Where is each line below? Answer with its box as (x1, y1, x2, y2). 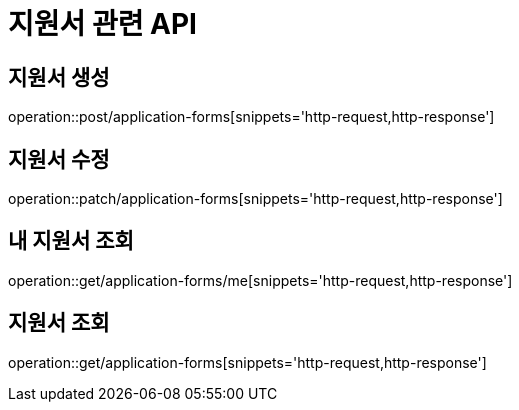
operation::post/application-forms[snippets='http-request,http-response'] (8, 108, 495, 126)
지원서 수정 (8, 146, 110, 172)
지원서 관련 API (8, 7, 197, 41)
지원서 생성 (8, 64, 110, 90)
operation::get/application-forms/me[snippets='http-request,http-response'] (8, 271, 513, 289)
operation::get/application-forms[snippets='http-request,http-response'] (8, 353, 487, 371)
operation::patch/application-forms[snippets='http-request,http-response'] (8, 190, 503, 208)
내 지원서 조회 (8, 228, 134, 254)
